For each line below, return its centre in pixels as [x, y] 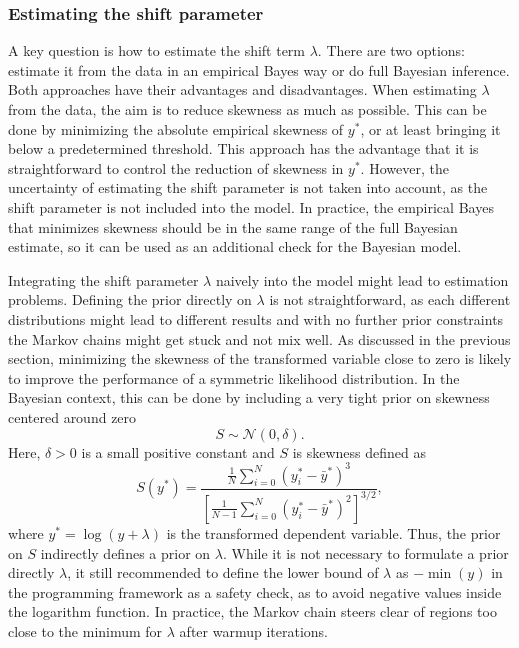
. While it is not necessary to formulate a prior [365, 552]
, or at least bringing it [430, 128]
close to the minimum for [85, 630]
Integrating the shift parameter [103, 279]
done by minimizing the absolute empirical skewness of [176, 128]
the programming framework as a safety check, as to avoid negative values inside [255, 591]
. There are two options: [391, 50]
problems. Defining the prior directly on [130, 299]
